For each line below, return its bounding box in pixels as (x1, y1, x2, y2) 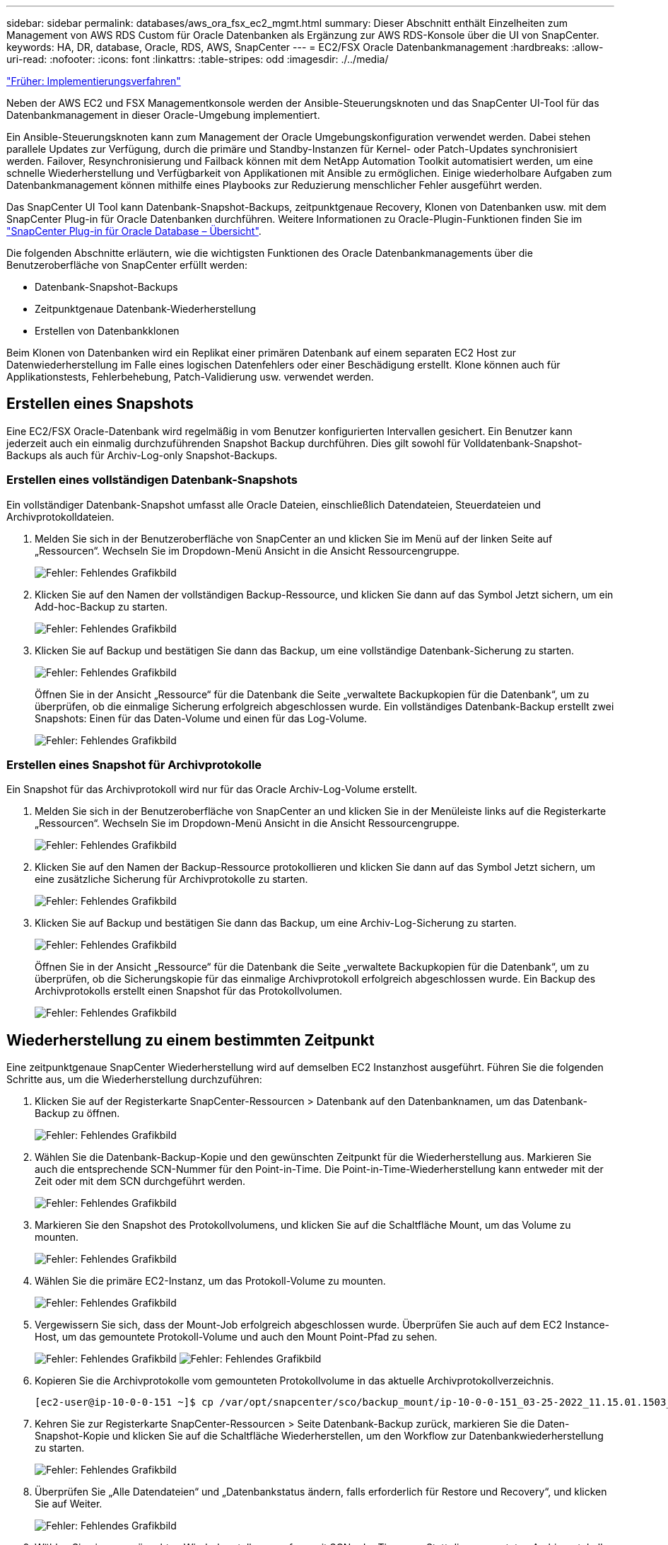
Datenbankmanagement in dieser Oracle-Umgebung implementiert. (6, 109, 320, 121)
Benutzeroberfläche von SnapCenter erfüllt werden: (6, 259, 248, 271)
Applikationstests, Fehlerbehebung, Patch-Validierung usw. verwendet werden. (6, 371, 374, 383)
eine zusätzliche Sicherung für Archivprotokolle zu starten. (35, 873, 308, 886)
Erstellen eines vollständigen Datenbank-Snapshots (6, 473, 298, 487)
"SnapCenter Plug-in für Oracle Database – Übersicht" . (6, 225, 262, 237)
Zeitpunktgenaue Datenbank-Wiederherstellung (35, 303, 257, 315)
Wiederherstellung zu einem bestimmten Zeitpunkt (6, 1031, 375, 1049)
